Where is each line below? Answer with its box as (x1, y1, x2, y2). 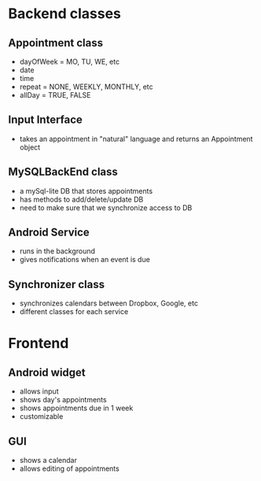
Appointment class (8, 36, 104, 50)
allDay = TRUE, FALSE (19, 91, 92, 99)
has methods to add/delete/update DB (19, 194, 144, 204)
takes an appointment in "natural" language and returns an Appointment (19, 134, 253, 143)
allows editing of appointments (19, 464, 119, 473)
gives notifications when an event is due (19, 255, 151, 265)
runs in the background (19, 246, 96, 256)
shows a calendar (19, 456, 77, 465)
